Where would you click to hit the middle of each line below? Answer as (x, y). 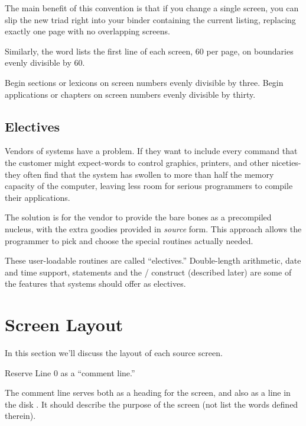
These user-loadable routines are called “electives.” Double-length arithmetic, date (153, 260)
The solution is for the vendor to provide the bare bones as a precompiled (138, 217)
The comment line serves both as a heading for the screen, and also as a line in (148, 393)
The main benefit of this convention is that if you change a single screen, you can (152, 8)
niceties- (286, 162)
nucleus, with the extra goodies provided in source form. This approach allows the (153, 228)
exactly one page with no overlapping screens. (87, 31)
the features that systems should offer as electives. (95, 284)
